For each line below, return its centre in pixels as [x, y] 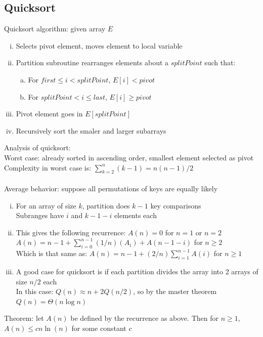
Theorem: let [24, 318]
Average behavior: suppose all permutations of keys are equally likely [111, 188]
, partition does [106, 205]
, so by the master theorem [175, 291]
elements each [135, 215]
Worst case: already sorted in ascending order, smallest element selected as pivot [129, 157]
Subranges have [40, 215]
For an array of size [46, 205]
